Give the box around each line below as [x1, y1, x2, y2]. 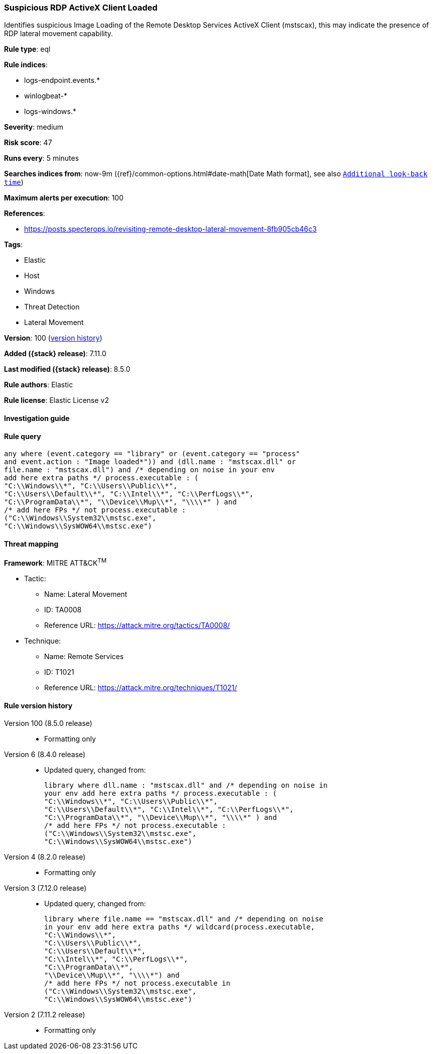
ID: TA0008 [44, 605, 82, 614]
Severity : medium [4, 123, 64, 132]
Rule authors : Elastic [4, 380, 73, 389]
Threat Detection [24, 302, 80, 311]
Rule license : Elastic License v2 [4, 396, 109, 405]
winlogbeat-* [24, 91, 67, 100]
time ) [4, 178, 24, 187]
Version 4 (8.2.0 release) [4, 853, 86, 862]
